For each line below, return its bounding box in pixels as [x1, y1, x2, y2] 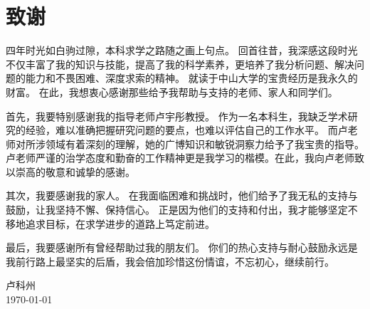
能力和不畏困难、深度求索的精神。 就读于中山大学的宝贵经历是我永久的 [25, 70, 358, 85]
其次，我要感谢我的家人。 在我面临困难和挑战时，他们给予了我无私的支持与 [6, 188, 358, 203]
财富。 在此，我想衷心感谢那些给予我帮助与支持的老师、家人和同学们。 [6, 84, 338, 99]
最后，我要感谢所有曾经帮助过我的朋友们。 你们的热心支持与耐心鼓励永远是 [6, 240, 358, 255]
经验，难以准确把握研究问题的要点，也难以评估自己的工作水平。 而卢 [25, 122, 348, 137]
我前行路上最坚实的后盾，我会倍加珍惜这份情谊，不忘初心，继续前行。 [6, 253, 334, 268]
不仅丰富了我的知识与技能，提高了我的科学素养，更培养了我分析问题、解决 [6, 56, 354, 71]
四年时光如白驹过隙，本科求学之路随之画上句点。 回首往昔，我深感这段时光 [6, 43, 358, 58]
